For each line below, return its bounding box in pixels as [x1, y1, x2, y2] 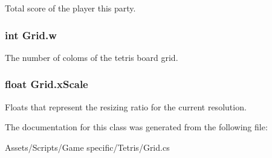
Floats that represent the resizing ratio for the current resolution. [5, 100, 247, 113]
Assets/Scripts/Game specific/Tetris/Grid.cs [5, 141, 170, 153]
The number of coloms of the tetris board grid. [5, 51, 178, 63]
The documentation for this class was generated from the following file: [5, 121, 268, 133]
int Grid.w [5, 27, 57, 42]
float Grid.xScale [5, 77, 88, 92]
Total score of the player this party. [5, 2, 136, 14]
